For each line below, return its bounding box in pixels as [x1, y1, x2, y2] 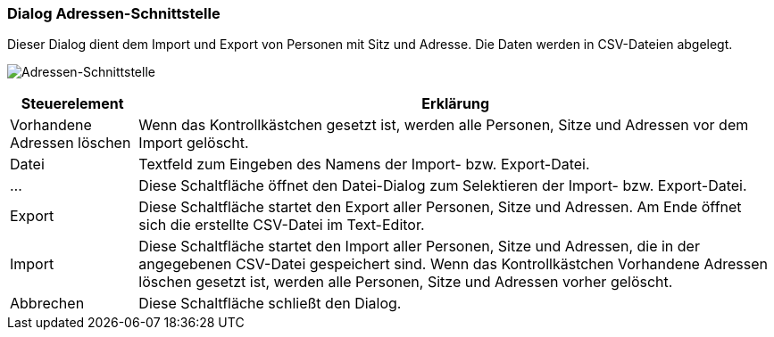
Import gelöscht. [138, 134, 249, 152]
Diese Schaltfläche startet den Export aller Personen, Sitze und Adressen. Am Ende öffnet [138, 198, 742, 217]
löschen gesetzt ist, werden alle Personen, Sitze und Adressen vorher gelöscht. [138, 273, 673, 292]
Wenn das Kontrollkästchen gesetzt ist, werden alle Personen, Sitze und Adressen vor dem [138, 116, 749, 135]
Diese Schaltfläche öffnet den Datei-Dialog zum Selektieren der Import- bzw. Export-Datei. [138, 177, 747, 195]
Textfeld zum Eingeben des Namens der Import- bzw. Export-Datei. [138, 155, 590, 174]
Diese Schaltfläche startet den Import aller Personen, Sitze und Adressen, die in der [138, 237, 700, 256]
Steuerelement [21, 95, 124, 113]
